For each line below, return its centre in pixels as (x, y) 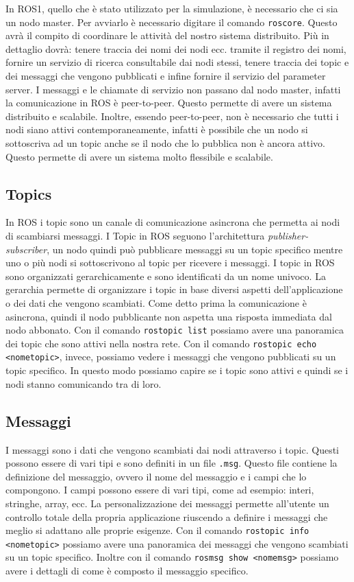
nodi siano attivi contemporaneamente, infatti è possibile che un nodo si (157, 129)
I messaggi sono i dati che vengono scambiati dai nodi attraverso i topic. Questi (173, 449)
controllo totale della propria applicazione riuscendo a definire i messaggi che (167, 516)
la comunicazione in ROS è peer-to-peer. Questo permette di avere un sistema (169, 103)
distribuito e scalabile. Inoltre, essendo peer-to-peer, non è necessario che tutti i (172, 116)
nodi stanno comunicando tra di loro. (84, 383)
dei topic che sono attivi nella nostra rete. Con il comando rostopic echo (161, 343)
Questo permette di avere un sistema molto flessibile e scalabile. (139, 156)
